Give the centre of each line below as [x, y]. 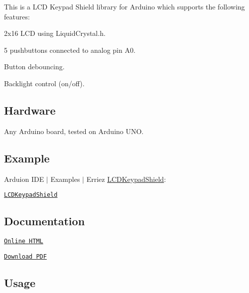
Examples [65, 179]
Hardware [30, 110]
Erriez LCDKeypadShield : [126, 179]
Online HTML [24, 241]
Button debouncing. [34, 67]
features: [17, 16]
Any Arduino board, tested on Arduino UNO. [74, 131]
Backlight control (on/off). [44, 83]
